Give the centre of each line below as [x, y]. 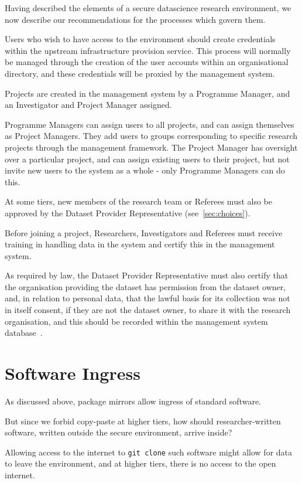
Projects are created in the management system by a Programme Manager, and [147, 93]
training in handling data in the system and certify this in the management [140, 244]
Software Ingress [73, 373]
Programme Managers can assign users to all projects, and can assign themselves [150, 124]
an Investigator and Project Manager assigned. [88, 105]
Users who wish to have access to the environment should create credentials [140, 39]
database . [24, 333]
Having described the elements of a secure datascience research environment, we [148, 8]
